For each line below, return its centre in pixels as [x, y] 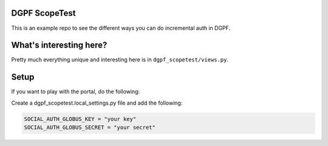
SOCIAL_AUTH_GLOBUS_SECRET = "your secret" [90, 127]
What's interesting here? [59, 45]
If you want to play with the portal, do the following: [76, 92]
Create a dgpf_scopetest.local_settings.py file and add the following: [97, 103]
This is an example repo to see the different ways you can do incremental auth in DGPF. [121, 28]
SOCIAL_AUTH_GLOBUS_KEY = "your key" [80, 119]
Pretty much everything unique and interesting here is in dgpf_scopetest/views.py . [120, 60]
